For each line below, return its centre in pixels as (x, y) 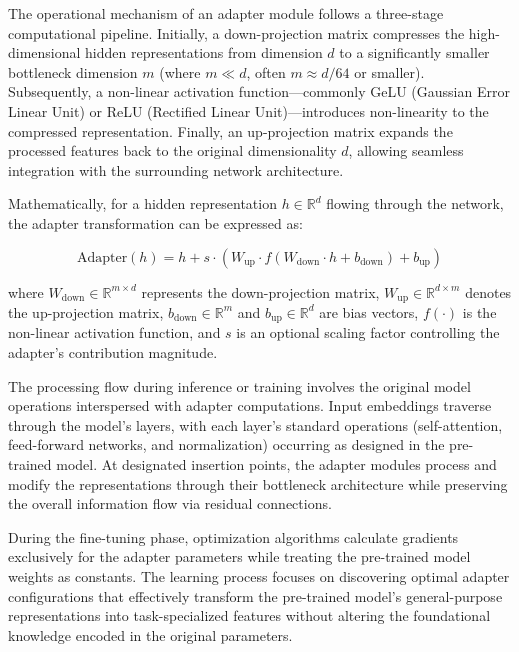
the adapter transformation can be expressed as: (155, 222)
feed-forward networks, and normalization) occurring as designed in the (226, 444)
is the (479, 311)
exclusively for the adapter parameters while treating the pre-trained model (239, 556)
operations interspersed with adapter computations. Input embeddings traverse (250, 405)
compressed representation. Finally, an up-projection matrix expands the (230, 130)
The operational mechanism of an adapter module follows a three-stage (226, 13)
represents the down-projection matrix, (260, 291)
